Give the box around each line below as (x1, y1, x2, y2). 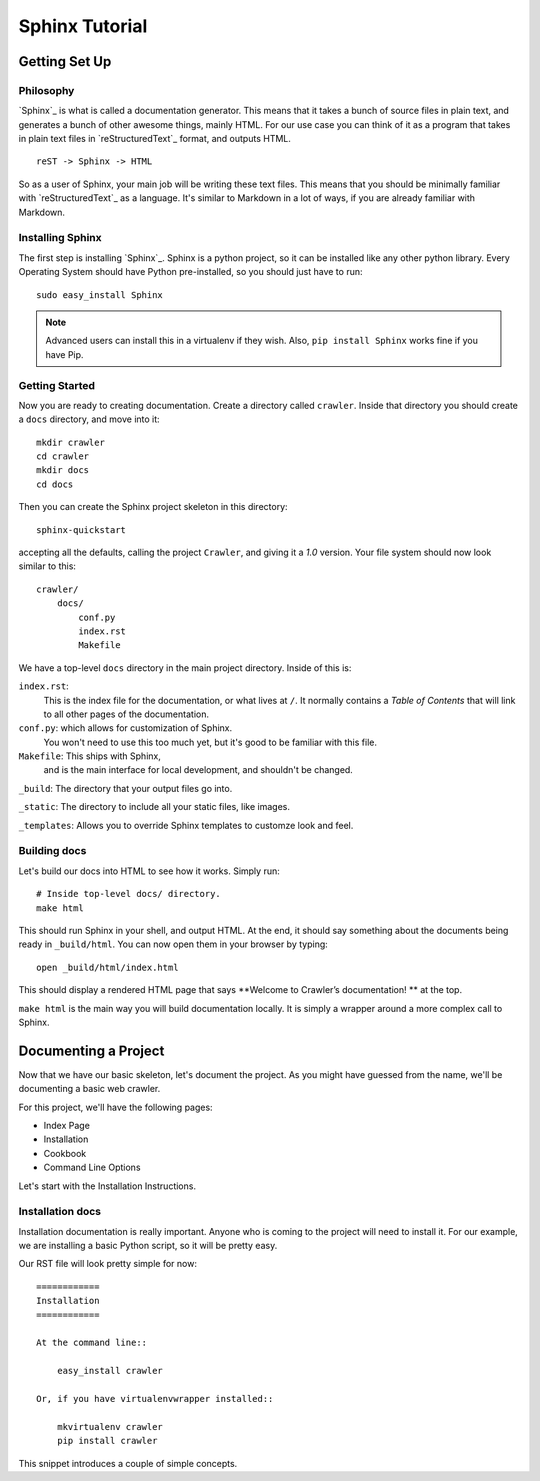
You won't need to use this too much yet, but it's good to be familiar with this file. (43, 736, 377, 748)
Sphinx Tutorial (18, 15, 148, 37)
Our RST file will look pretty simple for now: (18, 1258, 197, 1270)
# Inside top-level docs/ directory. (36, 888, 222, 900)
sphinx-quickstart (36, 524, 127, 535)
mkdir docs (36, 465, 90, 476)
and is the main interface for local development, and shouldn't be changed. (43, 764, 354, 776)
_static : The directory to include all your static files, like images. (18, 801, 290, 813)
